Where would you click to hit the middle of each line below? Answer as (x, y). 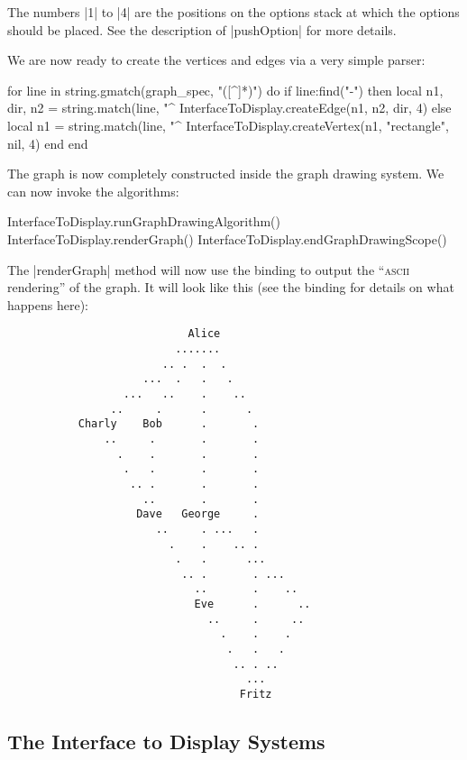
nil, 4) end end (48, 143)
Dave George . (198, 514)
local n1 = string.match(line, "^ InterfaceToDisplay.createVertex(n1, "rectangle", (228, 125)
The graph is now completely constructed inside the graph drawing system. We (226, 174)
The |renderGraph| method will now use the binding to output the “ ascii (209, 269)
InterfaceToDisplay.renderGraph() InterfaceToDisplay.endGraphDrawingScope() (227, 238)
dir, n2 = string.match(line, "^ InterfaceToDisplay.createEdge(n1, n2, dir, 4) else (229, 108)
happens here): (48, 304)
